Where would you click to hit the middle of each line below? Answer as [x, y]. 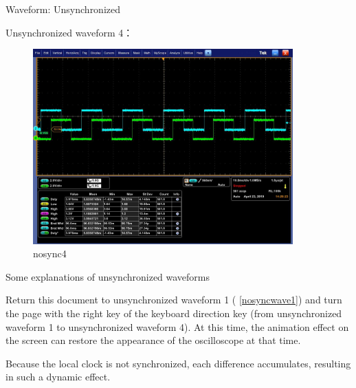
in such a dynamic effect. [58, 377]
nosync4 [50, 254]
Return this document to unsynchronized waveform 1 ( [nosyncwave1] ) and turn [174, 300]
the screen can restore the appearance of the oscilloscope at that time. [153, 340]
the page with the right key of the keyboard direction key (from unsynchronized [174, 313]
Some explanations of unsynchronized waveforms [108, 276]
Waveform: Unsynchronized [63, 9]
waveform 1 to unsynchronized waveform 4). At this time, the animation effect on [177, 326]
